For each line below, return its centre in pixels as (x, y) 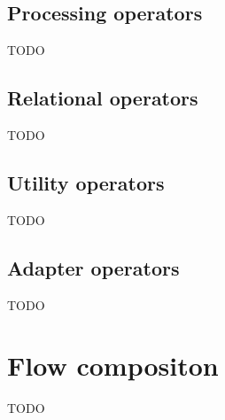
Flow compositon (113, 366)
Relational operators (103, 98)
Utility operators (86, 182)
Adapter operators (93, 267)
